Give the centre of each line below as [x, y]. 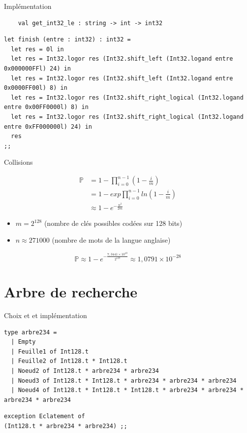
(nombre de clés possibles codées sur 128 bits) [113, 223]
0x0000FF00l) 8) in [36, 88]
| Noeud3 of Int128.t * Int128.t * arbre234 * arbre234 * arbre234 [124, 380]
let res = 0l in [37, 49]
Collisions [18, 162]
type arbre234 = [31, 332]
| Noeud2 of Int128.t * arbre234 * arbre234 [85, 371]
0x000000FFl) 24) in [38, 68]
